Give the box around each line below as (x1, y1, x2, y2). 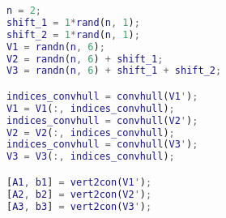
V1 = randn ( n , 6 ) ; (6, 41, 105, 53)
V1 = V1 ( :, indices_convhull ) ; (6, 102, 175, 114)
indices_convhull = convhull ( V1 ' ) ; (6, 90, 198, 102)
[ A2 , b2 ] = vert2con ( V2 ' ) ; (6, 188, 152, 200)
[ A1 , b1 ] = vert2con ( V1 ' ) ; (6, 176, 152, 188)
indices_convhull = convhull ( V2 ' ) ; (6, 114, 198, 126)
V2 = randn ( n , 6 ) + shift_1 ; (6, 53, 164, 65)
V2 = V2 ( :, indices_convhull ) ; (6, 126, 175, 139)
